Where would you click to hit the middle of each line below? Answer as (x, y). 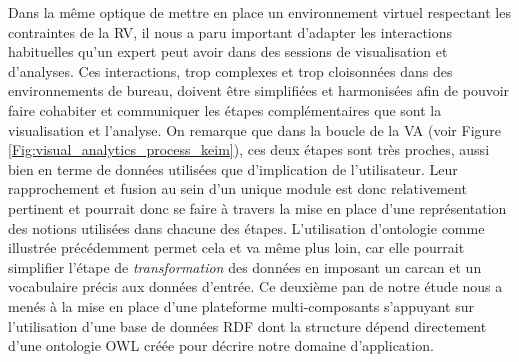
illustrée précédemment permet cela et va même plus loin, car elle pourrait (236, 247)
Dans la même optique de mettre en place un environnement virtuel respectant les (259, 12)
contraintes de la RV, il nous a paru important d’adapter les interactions (230, 31)
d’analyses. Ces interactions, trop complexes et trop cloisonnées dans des (230, 70)
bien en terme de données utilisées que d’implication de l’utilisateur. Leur (233, 168)
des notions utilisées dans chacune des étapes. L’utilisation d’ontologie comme (246, 227)
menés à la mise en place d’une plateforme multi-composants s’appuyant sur (241, 305)
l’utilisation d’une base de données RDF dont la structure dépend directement (247, 325)
